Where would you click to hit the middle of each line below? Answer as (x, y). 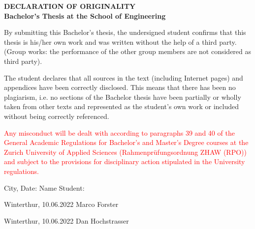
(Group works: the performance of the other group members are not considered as (128, 51)
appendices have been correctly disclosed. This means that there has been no (120, 87)
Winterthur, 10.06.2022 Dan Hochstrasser (66, 220)
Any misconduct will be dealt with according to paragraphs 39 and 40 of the (119, 132)
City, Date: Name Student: (44, 187)
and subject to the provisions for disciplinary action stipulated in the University (125, 161)
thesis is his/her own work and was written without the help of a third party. (120, 42)
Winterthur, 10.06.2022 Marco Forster (61, 204)
